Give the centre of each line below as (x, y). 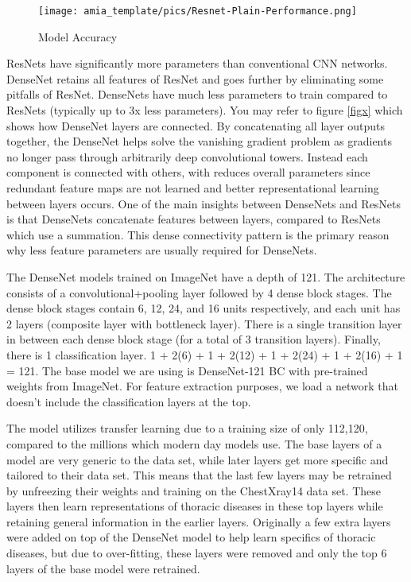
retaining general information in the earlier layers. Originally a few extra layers (199, 521)
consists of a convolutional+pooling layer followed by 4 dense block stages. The (199, 292)
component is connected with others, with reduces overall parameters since (188, 172)
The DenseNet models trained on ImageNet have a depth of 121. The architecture (206, 276)
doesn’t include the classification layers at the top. (129, 401)
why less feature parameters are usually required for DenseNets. (162, 250)
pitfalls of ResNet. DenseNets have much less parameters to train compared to (197, 94)
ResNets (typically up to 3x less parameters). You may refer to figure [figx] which (205, 110)
